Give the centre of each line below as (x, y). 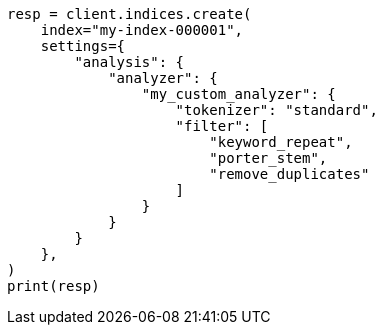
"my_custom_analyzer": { (238, 94)
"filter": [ (222, 126)
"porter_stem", (268, 158)
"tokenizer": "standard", (276, 110)
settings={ (83, 46)
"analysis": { (129, 62)
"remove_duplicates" (289, 174)
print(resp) (53, 286)
